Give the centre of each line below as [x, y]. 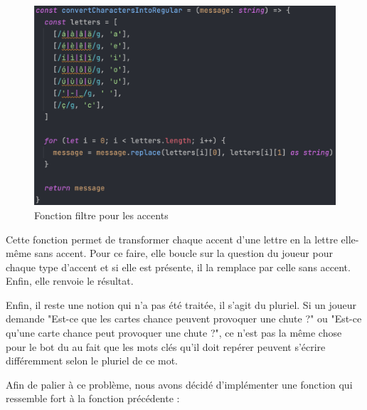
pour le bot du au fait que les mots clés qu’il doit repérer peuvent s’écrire [166, 346]
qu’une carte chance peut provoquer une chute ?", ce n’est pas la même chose [174, 333]
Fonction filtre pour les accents [101, 215]
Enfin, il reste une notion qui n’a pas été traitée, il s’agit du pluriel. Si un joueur [181, 304]
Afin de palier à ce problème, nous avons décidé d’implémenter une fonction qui [179, 384]
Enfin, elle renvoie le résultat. [70, 281]
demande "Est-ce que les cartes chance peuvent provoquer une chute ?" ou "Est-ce [184, 319]
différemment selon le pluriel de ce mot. [92, 361]
